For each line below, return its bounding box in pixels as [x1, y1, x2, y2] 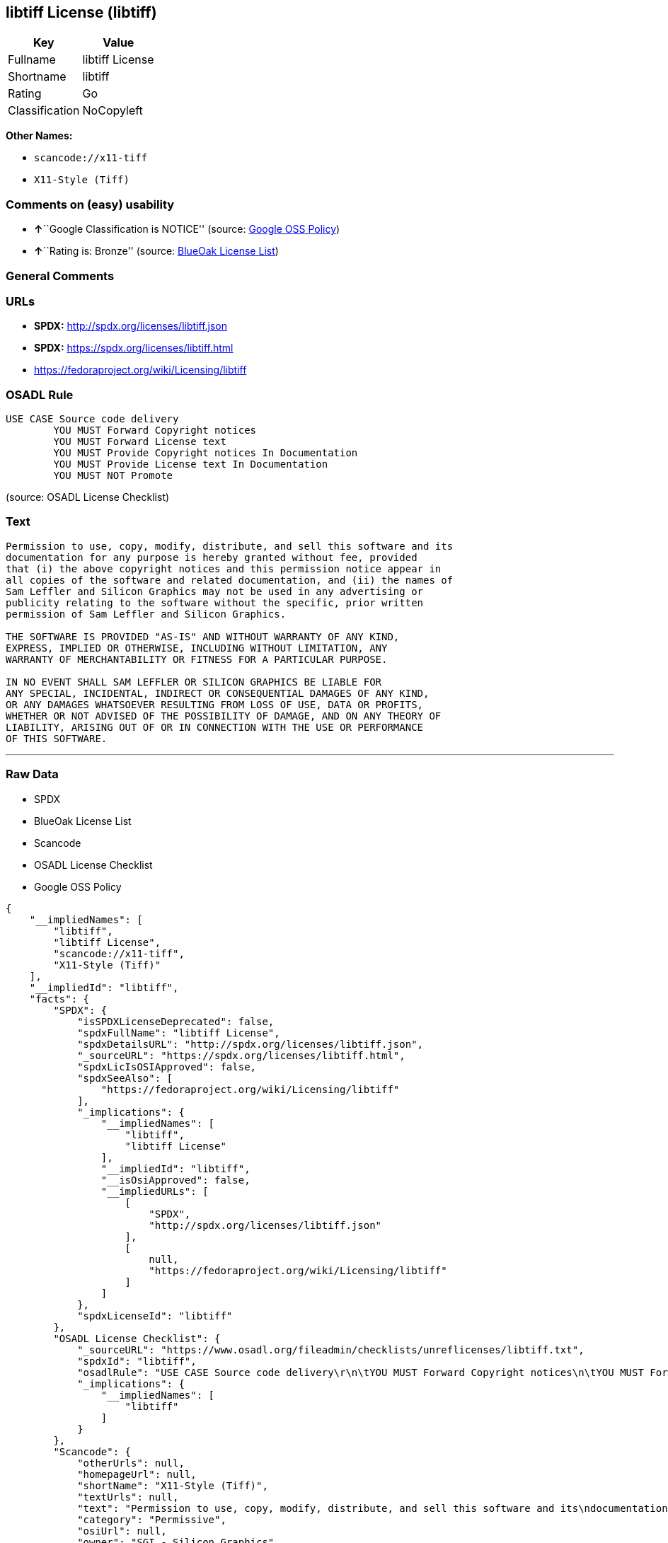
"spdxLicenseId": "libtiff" [77, 1310, 233, 1322]
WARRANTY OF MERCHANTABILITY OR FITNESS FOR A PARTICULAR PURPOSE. [6, 653, 388, 665]
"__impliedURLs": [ [100, 1185, 209, 1197]
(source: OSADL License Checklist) [6, 491, 170, 504]
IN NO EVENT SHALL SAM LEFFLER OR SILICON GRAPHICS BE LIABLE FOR [6, 676, 382, 688]
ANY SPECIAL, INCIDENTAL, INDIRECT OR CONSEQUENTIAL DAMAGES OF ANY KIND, [6, 687, 430, 699]
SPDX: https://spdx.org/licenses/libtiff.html [34, 342, 234, 354]
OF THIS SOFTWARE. [6, 732, 108, 744]
